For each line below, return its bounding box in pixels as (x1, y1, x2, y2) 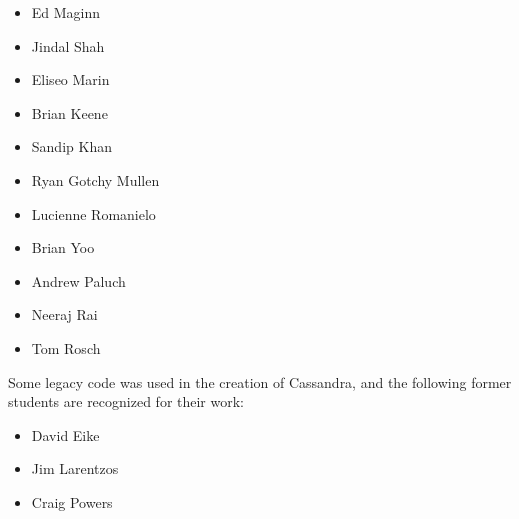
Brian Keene (31, 102, 108, 123)
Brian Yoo (31, 237, 95, 258)
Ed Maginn (31, 2, 101, 22)
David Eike (31, 424, 100, 445)
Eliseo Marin (31, 69, 110, 90)
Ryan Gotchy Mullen (31, 169, 160, 190)
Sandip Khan (31, 136, 112, 157)
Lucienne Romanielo (31, 203, 156, 224)
